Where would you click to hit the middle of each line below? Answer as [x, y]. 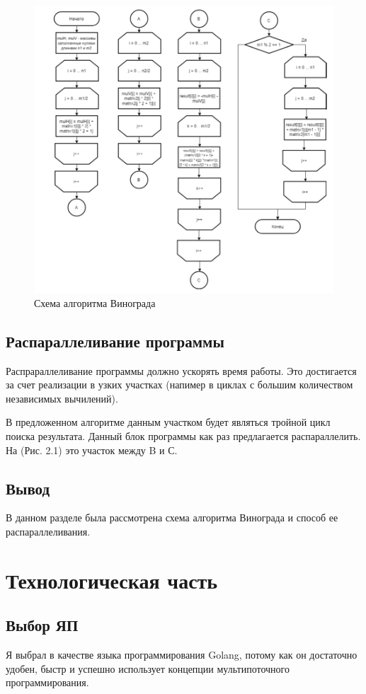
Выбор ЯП [42, 625]
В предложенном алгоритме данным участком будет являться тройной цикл [168, 422]
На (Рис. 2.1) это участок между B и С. [92, 450]
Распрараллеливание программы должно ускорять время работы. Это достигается [181, 370]
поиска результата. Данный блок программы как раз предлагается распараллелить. [183, 436]
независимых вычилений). [62, 398]
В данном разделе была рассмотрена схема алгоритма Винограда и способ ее [172, 517]
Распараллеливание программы [115, 341]
